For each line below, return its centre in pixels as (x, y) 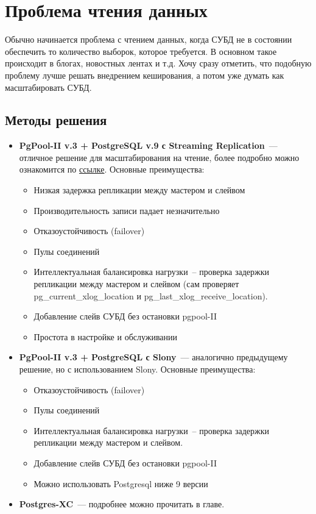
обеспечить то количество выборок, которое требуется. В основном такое (141, 51)
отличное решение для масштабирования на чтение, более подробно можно (159, 157)
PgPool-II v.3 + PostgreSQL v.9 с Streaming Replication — (148, 145)
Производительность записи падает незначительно (127, 210)
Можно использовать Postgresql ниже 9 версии (121, 483)
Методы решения (56, 120)
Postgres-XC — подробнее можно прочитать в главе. (122, 504)
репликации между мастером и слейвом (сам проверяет (136, 284)
